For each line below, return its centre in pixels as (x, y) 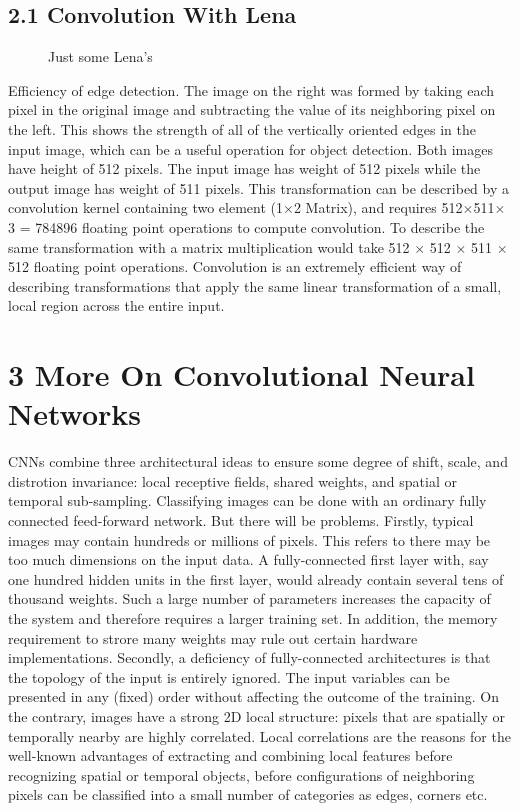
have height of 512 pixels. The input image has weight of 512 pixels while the (244, 168)
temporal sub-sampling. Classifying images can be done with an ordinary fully (247, 500)
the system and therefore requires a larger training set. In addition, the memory (253, 617)
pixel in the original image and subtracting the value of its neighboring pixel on (252, 109)
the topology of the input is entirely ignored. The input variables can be (229, 676)
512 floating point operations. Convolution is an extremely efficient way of (235, 266)
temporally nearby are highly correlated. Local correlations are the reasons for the (259, 735)
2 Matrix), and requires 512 (378, 207)
